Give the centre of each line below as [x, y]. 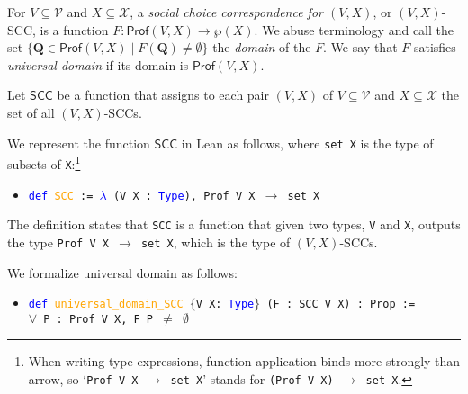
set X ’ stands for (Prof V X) [252, 379]
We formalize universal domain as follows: [122, 272]
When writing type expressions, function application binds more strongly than [244, 361]
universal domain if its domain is [98, 64]
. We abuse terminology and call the [354, 29]
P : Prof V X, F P [98, 319]
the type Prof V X [58, 242]
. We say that [360, 47]
